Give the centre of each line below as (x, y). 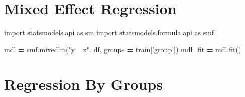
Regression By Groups (83, 84)
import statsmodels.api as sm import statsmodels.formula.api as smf (109, 32)
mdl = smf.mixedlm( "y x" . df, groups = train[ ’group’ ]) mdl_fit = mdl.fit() (123, 49)
